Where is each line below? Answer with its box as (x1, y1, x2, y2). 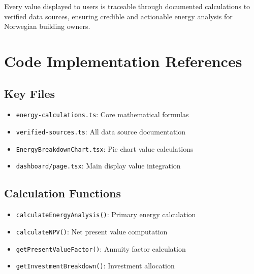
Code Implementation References (4, 50, 242, 71)
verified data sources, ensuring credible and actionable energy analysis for (4, 11, 233, 21)
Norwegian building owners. (4, 21, 90, 31)
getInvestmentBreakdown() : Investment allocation (16, 260, 175, 271)
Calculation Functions (4, 185, 121, 201)
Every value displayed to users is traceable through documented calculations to (4, 1, 250, 11)
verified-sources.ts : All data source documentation (16, 126, 186, 137)
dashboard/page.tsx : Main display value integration (16, 160, 181, 171)
